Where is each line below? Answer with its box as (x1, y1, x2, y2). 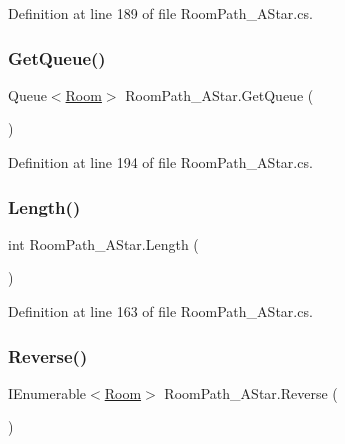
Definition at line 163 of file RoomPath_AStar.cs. (8, 301, 313, 321)
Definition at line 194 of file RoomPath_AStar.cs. (8, 152, 313, 172)
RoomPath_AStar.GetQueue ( (125, 84, 314, 105)
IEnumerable (8, 382, 87, 403)
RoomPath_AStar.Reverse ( (164, 382, 338, 403)
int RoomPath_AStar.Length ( (8, 233, 199, 254)
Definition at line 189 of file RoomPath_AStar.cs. (8, 3, 313, 23)
